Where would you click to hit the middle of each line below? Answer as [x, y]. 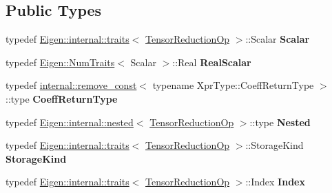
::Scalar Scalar [278, 39]
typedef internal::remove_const [71, 85]
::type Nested [280, 122]
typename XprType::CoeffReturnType [233, 85]
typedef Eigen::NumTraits [60, 62]
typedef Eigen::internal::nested [70, 122]
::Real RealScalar [212, 62]
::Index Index [275, 182]
